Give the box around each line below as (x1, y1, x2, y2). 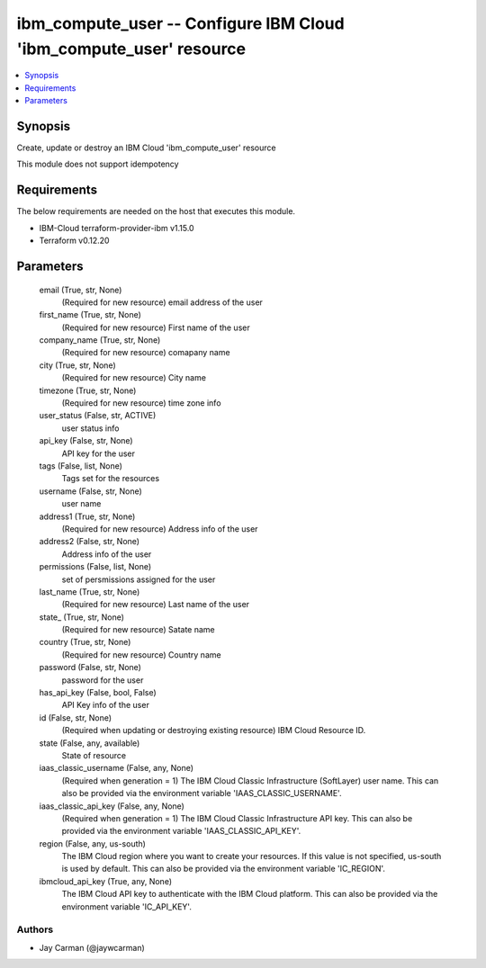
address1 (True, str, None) (39, 511, 136, 522)
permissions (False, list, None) (39, 561, 152, 572)
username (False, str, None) (39, 486, 143, 497)
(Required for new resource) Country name (61, 649, 221, 660)
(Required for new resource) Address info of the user (61, 523, 258, 534)
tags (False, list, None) (39, 460, 123, 471)
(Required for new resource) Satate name (61, 624, 215, 635)
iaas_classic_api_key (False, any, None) (39, 801, 184, 811)
